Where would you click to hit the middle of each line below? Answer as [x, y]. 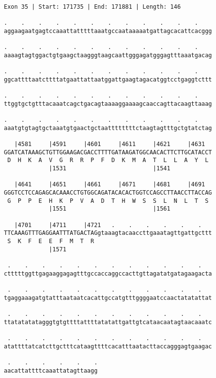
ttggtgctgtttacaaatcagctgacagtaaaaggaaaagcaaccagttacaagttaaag [108, 104]
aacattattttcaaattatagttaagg [51, 370]
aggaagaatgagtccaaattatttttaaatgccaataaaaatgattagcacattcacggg [108, 31]
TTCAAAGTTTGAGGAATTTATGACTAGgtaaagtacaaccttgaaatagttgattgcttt [108, 233]
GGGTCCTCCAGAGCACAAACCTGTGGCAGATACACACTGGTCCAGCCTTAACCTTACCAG [108, 193]
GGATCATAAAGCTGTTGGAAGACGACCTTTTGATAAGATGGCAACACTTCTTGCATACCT [108, 152]
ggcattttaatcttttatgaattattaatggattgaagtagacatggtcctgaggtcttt [108, 79]
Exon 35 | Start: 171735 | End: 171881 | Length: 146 [93, 7]
